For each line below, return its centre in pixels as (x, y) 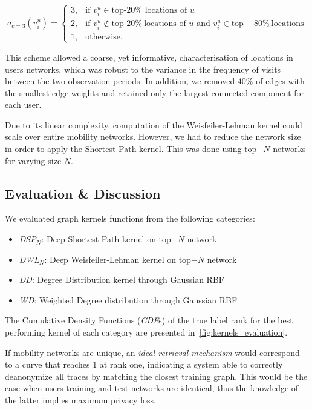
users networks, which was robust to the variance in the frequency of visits (143, 69)
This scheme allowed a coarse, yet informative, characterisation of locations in (149, 57)
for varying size (33, 160)
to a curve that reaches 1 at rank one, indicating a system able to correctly (144, 364)
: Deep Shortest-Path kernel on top (106, 239)
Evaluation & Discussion (83, 193)
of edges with (280, 81)
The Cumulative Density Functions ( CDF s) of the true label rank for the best (149, 320)
